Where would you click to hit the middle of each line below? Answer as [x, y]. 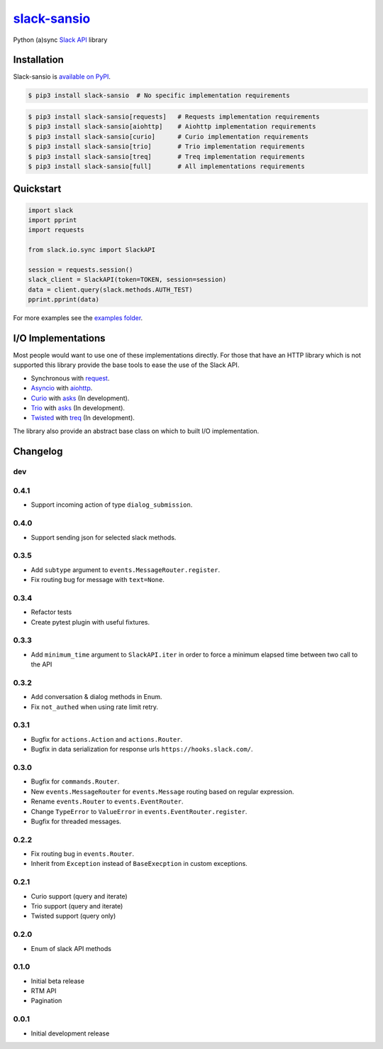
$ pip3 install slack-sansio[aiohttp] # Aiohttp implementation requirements [172, 127]
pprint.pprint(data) [63, 300]
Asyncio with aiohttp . [62, 388]
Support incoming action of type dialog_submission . [112, 505]
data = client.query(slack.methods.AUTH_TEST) [110, 290]
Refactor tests [51, 612]
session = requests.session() [81, 269]
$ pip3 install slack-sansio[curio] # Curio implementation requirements [168, 136]
